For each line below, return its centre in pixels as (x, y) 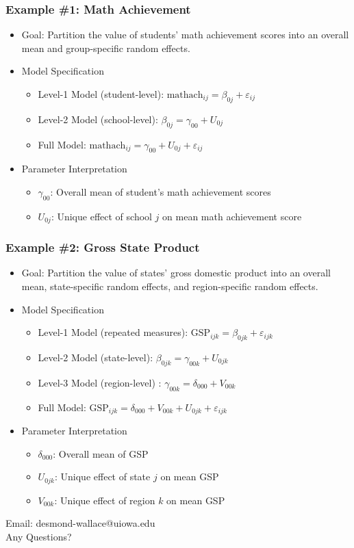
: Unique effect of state (103, 477)
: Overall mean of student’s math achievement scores (161, 191)
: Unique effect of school (101, 216)
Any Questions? (39, 536)
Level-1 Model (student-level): (101, 94)
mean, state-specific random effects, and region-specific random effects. (170, 286)
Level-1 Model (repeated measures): (113, 332)
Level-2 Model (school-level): (98, 119)
